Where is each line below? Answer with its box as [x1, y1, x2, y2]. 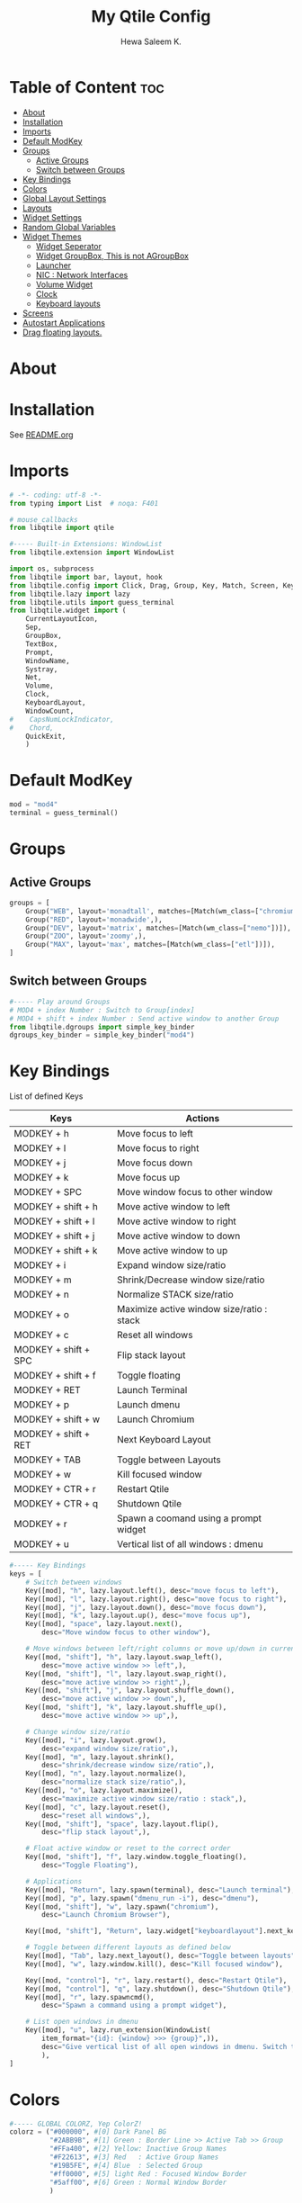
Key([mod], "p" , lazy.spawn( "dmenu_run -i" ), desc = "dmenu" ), [25, 1893, 259, 1902]
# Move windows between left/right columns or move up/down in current [25, 1644, 299, 1653]
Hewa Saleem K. [120, 36, 182, 47]
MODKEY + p [13, 1398, 70, 1411]
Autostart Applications [22, 317, 106, 328]
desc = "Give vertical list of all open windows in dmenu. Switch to [41, 2042, 299, 2051]
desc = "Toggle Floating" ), [41, 1861, 139, 1870]
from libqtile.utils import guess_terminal [9, 598, 175, 607]
